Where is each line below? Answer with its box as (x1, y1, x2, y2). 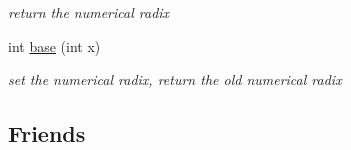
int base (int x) (8, 35, 101, 56)
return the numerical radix (8, 2, 170, 22)
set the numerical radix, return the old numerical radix (8, 69, 342, 90)
